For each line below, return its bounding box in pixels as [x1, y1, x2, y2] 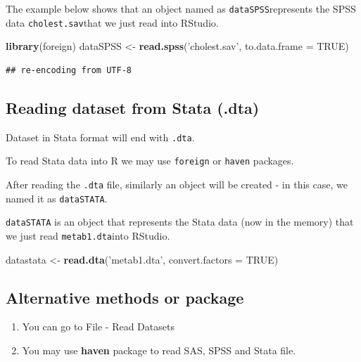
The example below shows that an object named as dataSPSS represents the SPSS [6, 1, 356, 15]
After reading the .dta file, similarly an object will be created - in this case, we [6, 177, 348, 192]
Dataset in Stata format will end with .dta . [6, 129, 195, 144]
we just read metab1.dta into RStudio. [6, 228, 170, 243]
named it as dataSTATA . [6, 190, 108, 205]
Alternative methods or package [6, 286, 244, 308]
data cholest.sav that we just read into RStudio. [6, 15, 219, 30]
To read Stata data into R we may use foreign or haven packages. [6, 153, 294, 168]
